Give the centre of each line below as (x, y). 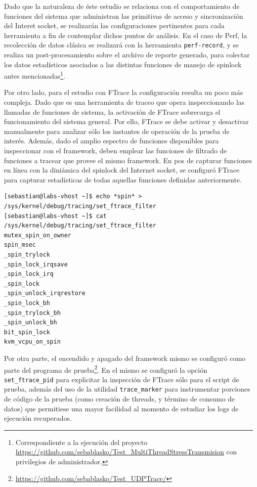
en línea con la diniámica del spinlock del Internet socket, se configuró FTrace (122, 170)
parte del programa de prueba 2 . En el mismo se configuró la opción (106, 369)
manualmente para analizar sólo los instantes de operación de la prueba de (117, 131)
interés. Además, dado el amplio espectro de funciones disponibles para (111, 141)
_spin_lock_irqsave (36, 264)
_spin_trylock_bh (32, 313)
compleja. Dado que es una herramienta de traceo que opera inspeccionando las (124, 102)
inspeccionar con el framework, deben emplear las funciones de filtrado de (115, 151)
